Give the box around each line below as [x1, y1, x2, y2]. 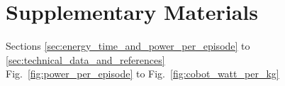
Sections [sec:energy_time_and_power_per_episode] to [6, 38, 250, 53]
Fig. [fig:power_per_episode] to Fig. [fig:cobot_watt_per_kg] [6, 66, 279, 81]
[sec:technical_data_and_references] [6, 52, 165, 67]
